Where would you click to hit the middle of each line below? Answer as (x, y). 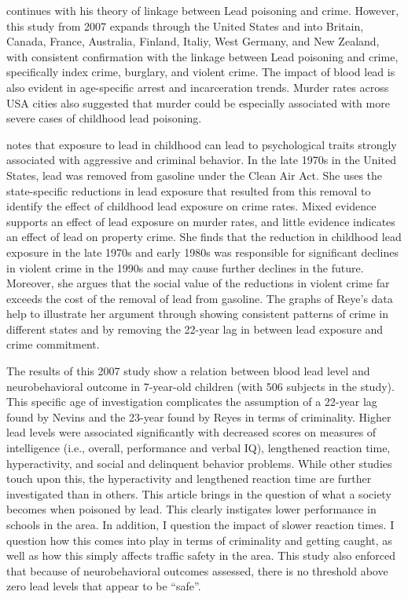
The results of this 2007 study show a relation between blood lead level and (188, 371)
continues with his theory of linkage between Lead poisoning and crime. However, (203, 10)
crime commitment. (53, 344)
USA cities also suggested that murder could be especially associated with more (198, 102)
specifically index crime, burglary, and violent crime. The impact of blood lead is (201, 72)
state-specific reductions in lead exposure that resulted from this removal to (189, 190)
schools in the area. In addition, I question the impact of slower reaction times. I (200, 524)
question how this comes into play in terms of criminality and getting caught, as (199, 540)
